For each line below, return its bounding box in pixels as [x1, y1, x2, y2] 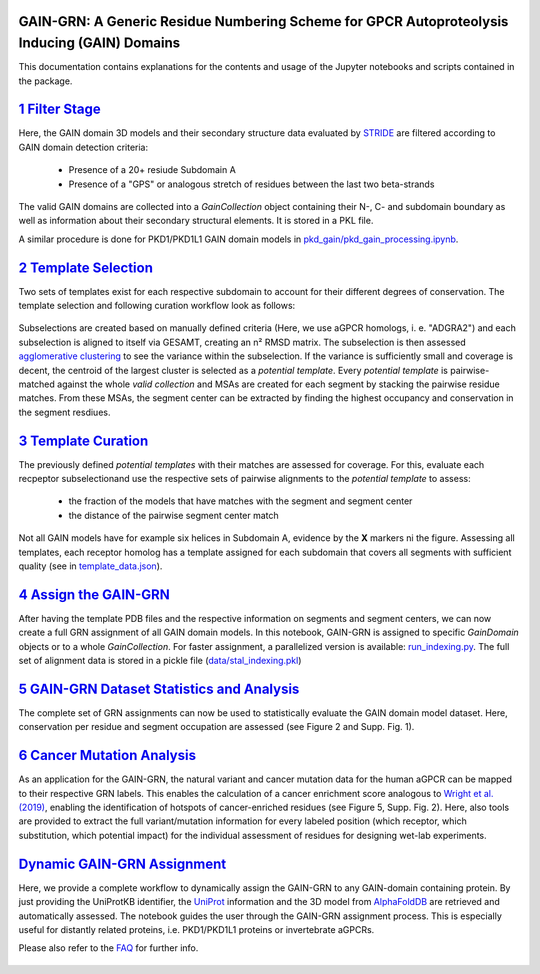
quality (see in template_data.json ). [18, 560, 163, 572]
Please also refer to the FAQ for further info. [18, 942, 199, 954]
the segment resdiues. [18, 406, 111, 418]
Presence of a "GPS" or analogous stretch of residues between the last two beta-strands [68, 178, 435, 190]
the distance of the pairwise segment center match [68, 509, 279, 521]
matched [18, 378, 55, 390]
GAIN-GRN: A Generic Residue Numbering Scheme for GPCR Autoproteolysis [18, 13, 509, 30]
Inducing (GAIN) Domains [18, 35, 181, 52]
